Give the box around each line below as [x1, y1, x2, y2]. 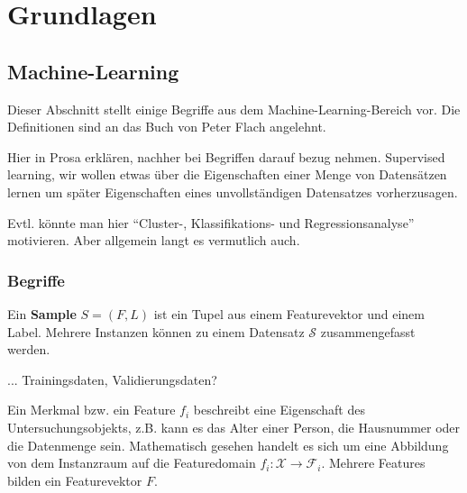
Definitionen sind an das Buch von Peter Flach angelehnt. [7, 117, 326, 136]
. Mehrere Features [321, 453, 426, 472]
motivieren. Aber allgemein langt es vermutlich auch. [7, 231, 300, 250]
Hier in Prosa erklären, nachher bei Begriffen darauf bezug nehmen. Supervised [7, 147, 445, 166]
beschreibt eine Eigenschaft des [193, 400, 365, 419]
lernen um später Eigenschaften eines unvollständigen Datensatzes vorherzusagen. [7, 182, 458, 201]
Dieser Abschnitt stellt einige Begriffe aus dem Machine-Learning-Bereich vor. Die [7, 99, 461, 118]
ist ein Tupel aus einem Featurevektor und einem [153, 304, 425, 323]
